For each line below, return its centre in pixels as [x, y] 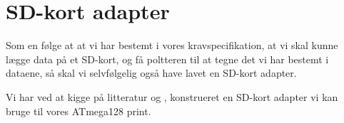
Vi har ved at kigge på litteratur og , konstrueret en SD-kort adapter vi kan [172, 96]
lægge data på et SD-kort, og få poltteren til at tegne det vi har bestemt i [167, 59]
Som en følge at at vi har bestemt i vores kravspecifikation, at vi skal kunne [172, 45]
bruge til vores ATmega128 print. [79, 111]
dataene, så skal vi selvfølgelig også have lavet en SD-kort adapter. [151, 73]
